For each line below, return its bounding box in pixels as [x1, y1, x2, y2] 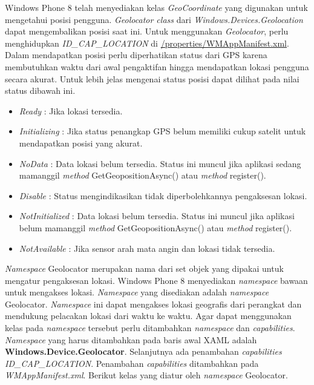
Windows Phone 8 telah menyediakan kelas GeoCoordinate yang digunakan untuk [5, 1, 308, 13]
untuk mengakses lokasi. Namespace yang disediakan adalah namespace [5, 286, 269, 298]
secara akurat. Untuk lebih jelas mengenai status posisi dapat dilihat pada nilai [5, 72, 299, 85]
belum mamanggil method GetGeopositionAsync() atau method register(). [19, 221, 292, 234]
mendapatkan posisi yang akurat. [19, 136, 143, 149]
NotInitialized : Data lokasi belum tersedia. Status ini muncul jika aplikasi [19, 209, 295, 222]
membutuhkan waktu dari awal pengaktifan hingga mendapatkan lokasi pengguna [5, 60, 309, 73]
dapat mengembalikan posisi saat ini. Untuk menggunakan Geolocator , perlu [5, 25, 289, 38]
